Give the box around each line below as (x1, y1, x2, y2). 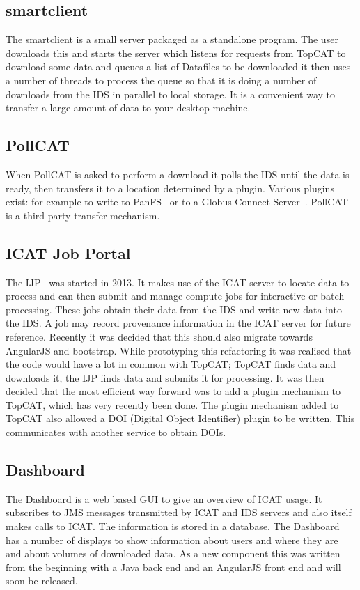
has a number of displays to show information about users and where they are (6, 532, 338, 547)
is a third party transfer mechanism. (6, 208, 160, 222)
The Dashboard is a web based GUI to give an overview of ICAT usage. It (6, 491, 322, 506)
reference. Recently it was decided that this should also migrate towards (6, 329, 313, 343)
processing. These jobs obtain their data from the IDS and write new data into (6, 302, 342, 316)
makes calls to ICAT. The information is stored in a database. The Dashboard (6, 519, 340, 534)
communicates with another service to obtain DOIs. (6, 425, 226, 440)
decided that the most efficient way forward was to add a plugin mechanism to (6, 384, 341, 398)
